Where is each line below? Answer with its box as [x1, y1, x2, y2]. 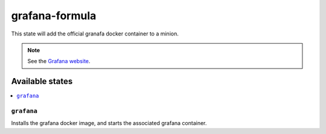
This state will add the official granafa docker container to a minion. [11, 30, 179, 37]
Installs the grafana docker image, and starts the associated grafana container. [11, 120, 207, 127]
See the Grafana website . [27, 58, 91, 65]
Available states [11, 76, 73, 87]
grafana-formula [11, 9, 97, 22]
